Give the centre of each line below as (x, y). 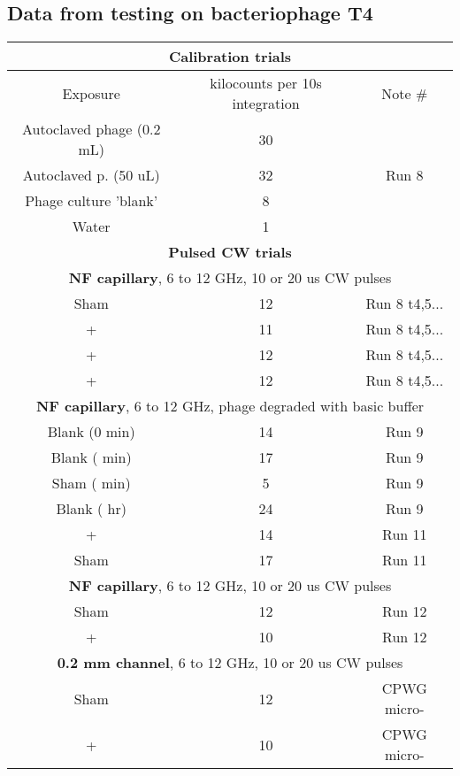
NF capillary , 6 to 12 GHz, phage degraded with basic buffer (230, 406)
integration (266, 104)
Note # (405, 93)
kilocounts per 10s (266, 83)
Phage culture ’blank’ (92, 201)
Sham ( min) (91, 483)
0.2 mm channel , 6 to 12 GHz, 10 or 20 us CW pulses (230, 663)
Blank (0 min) (91, 432)
